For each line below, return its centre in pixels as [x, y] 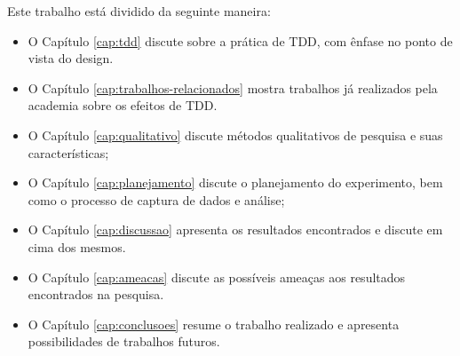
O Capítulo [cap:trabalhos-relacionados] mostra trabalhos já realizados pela [233, 87]
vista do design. [71, 58]
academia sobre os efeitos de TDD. [123, 105]
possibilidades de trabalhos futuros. [124, 341]
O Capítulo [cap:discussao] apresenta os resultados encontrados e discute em [235, 229]
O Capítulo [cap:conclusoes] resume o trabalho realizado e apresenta [214, 324]
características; [68, 152]
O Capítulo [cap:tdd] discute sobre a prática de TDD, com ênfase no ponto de [240, 40]
